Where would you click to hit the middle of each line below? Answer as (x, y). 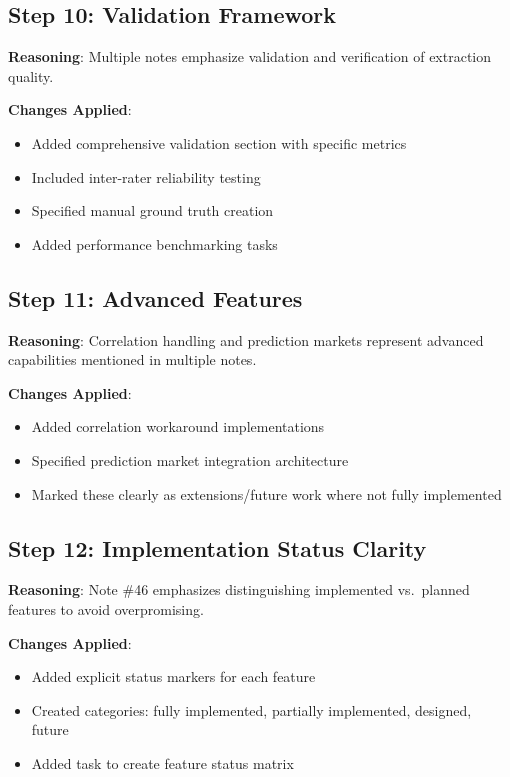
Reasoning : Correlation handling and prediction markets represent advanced (246, 339)
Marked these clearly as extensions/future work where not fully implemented (266, 493)
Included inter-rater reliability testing (146, 176)
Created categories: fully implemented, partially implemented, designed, (251, 709)
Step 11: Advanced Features (155, 297)
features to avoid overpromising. (106, 608)
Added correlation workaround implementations (178, 426)
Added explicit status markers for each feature (173, 676)
